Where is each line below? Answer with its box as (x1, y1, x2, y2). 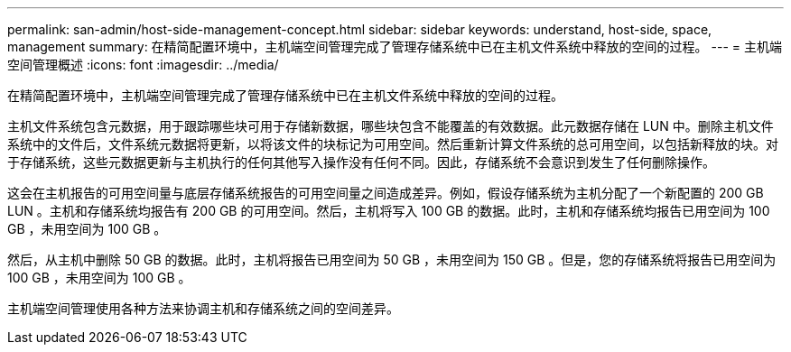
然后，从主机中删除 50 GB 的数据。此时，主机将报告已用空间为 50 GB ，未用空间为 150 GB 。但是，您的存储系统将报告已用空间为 (7, 252, 777, 267)
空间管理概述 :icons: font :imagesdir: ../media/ (7, 57, 279, 72)
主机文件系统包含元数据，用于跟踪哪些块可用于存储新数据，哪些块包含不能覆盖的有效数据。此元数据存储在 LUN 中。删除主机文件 (7, 118, 774, 134)
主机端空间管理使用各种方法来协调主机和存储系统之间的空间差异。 (7, 301, 399, 316)
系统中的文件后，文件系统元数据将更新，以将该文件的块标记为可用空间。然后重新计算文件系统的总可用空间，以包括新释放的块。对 (7, 136, 778, 152)
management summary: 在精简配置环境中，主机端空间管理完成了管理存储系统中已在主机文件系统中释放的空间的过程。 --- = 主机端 (7, 39, 782, 54)
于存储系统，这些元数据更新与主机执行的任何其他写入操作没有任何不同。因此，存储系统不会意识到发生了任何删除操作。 (7, 154, 715, 170)
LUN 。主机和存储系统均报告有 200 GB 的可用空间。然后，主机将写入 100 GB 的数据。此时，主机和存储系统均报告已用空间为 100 (7, 203, 770, 218)
